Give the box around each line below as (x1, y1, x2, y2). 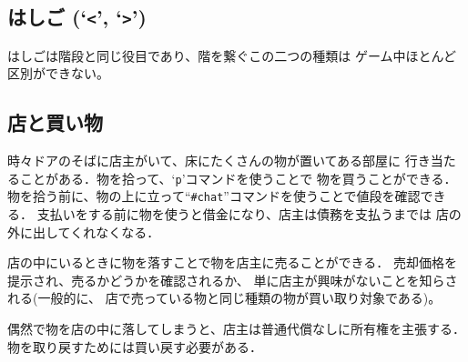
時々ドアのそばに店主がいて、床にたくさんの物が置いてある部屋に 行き (7, 151, 431, 170)
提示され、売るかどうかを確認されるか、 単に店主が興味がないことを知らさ (7, 270, 458, 289)
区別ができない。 (7, 64, 109, 83)
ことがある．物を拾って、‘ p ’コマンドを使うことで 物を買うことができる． (19, 168, 457, 187)
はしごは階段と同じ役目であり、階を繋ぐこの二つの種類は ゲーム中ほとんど (7, 45, 457, 65)
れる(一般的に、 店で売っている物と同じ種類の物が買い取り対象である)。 (7, 288, 442, 307)
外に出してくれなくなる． (7, 222, 160, 241)
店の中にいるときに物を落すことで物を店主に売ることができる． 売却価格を (7, 253, 457, 272)
